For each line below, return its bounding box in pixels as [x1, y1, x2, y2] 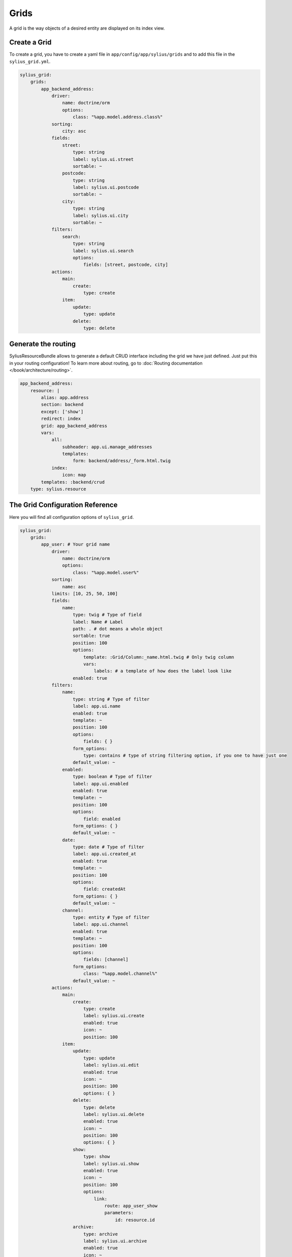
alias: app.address [41, 395, 89, 400]
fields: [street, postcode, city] [83, 262, 168, 267]
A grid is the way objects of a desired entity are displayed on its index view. [9, 25, 165, 31]
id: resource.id [115, 1217, 155, 1223]
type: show [83, 1154, 110, 1159]
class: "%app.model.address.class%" [73, 114, 163, 120]
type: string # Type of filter [73, 696, 150, 702]
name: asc [62, 584, 86, 589]
